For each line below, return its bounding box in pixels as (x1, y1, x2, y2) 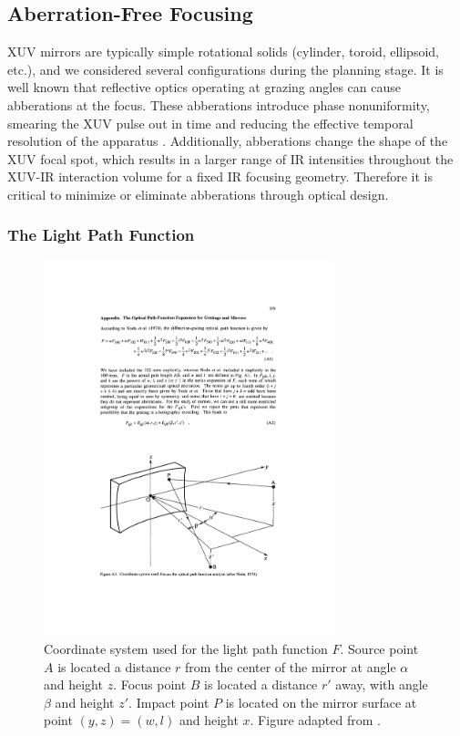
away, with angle (335, 675, 428, 694)
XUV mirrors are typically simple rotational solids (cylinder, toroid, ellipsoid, (7, 42, 439, 61)
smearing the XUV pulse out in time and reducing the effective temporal (7, 113, 414, 132)
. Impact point (128, 692, 210, 711)
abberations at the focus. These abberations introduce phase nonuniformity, (7, 95, 430, 114)
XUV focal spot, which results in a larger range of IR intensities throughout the (7, 149, 454, 168)
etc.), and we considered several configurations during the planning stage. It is (7, 59, 444, 78)
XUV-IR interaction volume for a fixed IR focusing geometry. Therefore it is (7, 167, 433, 186)
